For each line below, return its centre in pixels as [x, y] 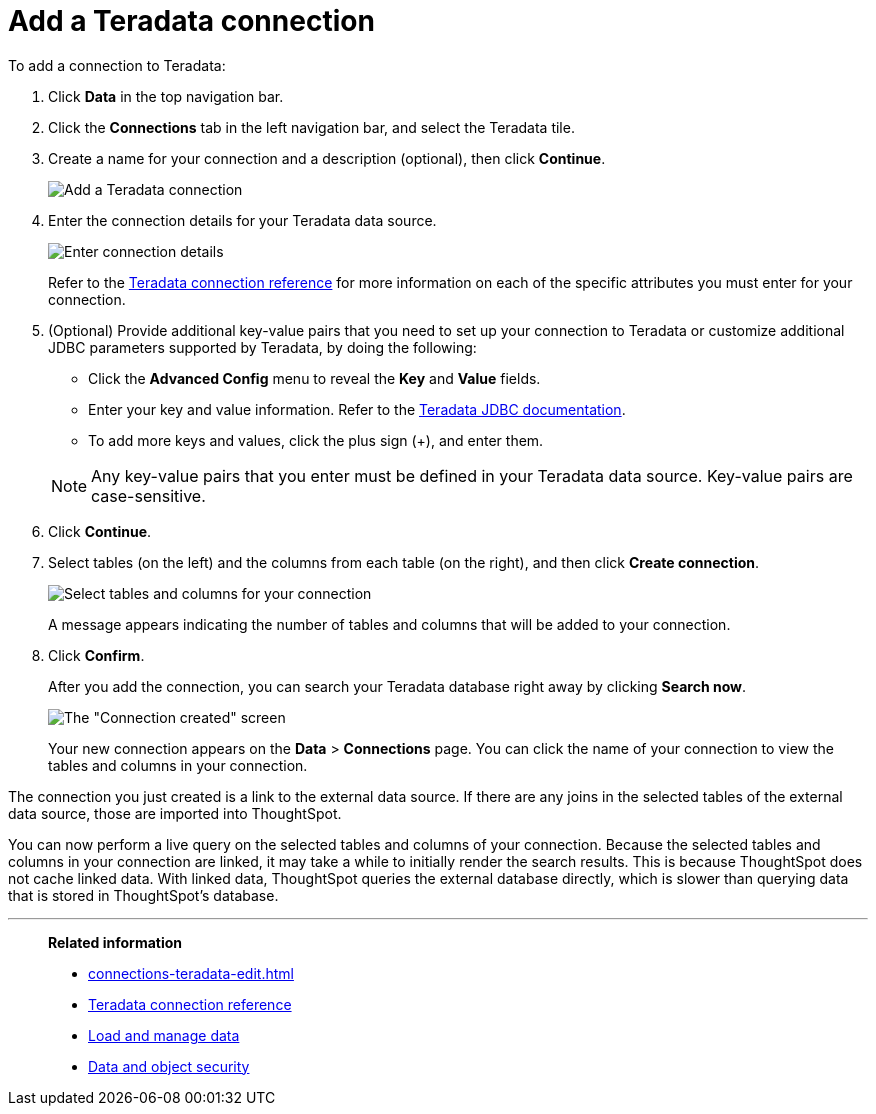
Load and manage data [164, 1035]
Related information [115, 942]
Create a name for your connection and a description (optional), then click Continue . [327, 158]
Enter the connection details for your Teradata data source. [242, 220]
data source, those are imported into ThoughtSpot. [175, 813]
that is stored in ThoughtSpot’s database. [143, 895]
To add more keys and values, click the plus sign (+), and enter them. [316, 440]
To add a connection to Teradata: [117, 65]
